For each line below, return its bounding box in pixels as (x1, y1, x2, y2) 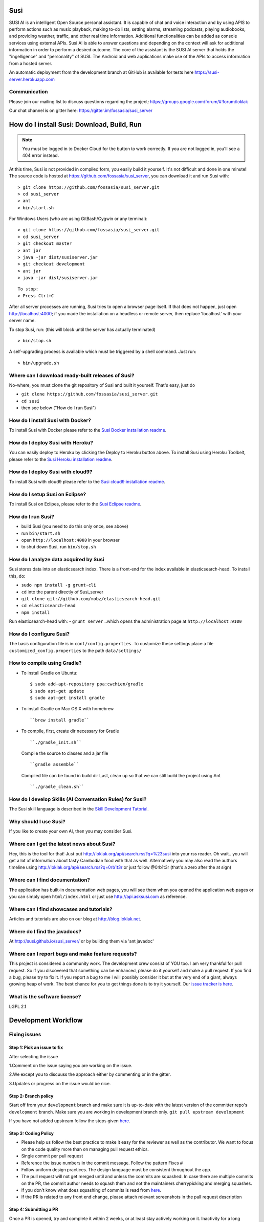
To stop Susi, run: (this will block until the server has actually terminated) (9, 327, 156, 332)
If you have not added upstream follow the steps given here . (9, 1117, 131, 1124)
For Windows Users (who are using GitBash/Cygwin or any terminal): (9, 216, 148, 222)
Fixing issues (9, 1031, 42, 1038)
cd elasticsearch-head (21, 603, 76, 609)
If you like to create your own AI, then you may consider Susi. (9, 829, 133, 834)
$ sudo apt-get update (30, 688, 85, 694)
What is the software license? (9, 993, 81, 1000)
